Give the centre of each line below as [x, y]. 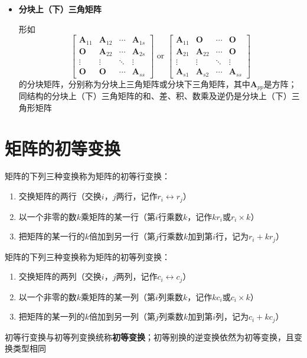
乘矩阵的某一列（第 [118, 296]
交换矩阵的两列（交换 [60, 276]
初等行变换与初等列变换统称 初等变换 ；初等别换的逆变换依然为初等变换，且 [149, 336]
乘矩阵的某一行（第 [118, 216]
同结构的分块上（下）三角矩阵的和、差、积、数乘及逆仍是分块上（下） [155, 96]
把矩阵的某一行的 [52, 236]
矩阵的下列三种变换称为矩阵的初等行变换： [87, 176]
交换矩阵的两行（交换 [60, 196]
